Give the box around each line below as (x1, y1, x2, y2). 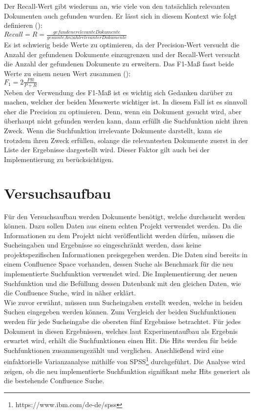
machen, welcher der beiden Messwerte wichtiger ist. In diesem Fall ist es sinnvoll (4, 97, 247, 107)
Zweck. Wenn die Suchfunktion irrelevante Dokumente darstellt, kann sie (4, 125, 222, 136)
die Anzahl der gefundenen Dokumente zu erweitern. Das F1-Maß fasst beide (4, 59, 234, 69)
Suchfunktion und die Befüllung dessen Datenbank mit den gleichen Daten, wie (4, 278, 241, 288)
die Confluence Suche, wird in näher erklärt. (4, 288, 136, 298)
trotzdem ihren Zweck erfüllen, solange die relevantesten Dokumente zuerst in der (4, 135, 248, 145)
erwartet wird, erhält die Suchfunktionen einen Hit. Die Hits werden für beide (4, 335, 237, 346)
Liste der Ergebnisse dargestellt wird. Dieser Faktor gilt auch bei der (4, 145, 210, 155)
